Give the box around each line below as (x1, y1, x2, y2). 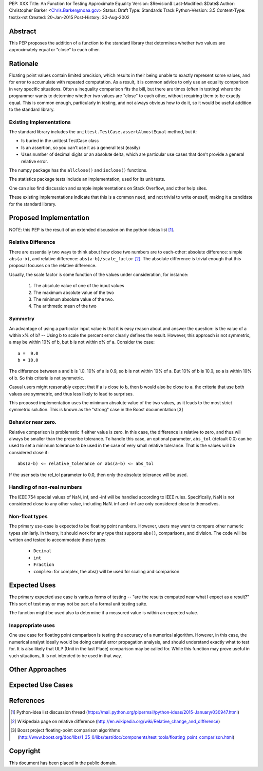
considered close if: (9, 449, 49, 455)
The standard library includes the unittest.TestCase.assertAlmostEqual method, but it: (9, 129, 197, 135)
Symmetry (9, 315, 35, 322)
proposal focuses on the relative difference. (9, 263, 97, 269)
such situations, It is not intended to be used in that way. (9, 652, 122, 659)
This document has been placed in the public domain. (9, 760, 117, 766)
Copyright (9, 747, 41, 755)
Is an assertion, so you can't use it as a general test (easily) (21, 145, 141, 150)
